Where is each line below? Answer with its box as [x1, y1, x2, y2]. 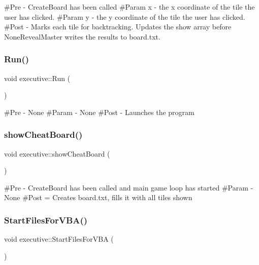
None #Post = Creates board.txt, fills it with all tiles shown [4, 192, 192, 203]
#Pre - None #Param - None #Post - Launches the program [4, 106, 195, 117]
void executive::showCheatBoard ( [4, 148, 110, 159]
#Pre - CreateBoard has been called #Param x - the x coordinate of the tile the [4, 2, 255, 12]
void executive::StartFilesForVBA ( [4, 234, 114, 244]
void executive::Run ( [4, 72, 71, 83]
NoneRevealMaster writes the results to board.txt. [4, 31, 160, 42]
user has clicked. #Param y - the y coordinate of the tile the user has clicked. [4, 11, 245, 22]
